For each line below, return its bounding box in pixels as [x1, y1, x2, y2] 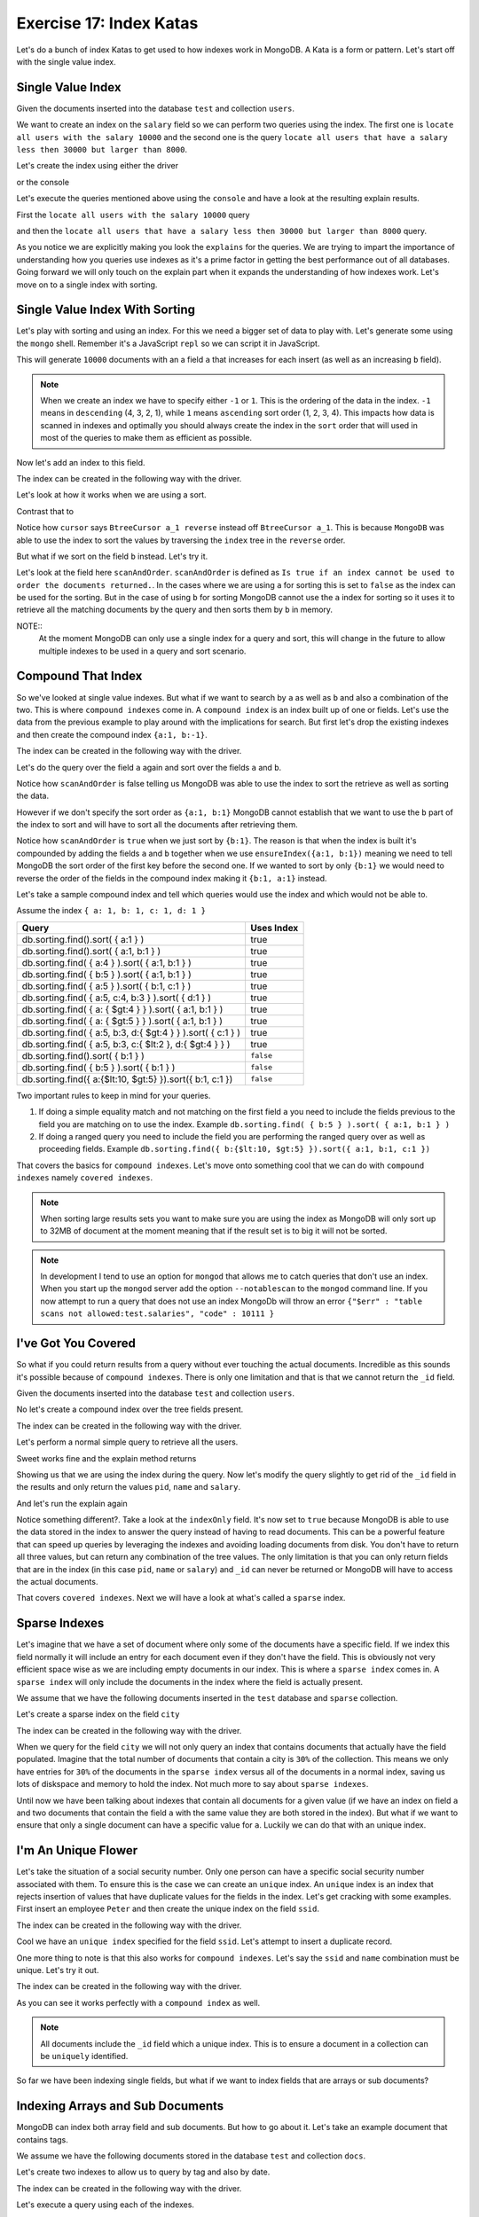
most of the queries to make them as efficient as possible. [40, 433, 253, 443]
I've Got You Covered [16, 1336, 137, 1351]
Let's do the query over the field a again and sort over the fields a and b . [16, 762, 282, 772]
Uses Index [249, 921, 299, 934]
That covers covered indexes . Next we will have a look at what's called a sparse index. [16, 1593, 346, 1603]
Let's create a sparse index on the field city [16, 1709, 181, 1720]
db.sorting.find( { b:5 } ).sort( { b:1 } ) [21, 1061, 176, 1073]
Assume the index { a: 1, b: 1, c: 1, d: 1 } [16, 905, 206, 916]
